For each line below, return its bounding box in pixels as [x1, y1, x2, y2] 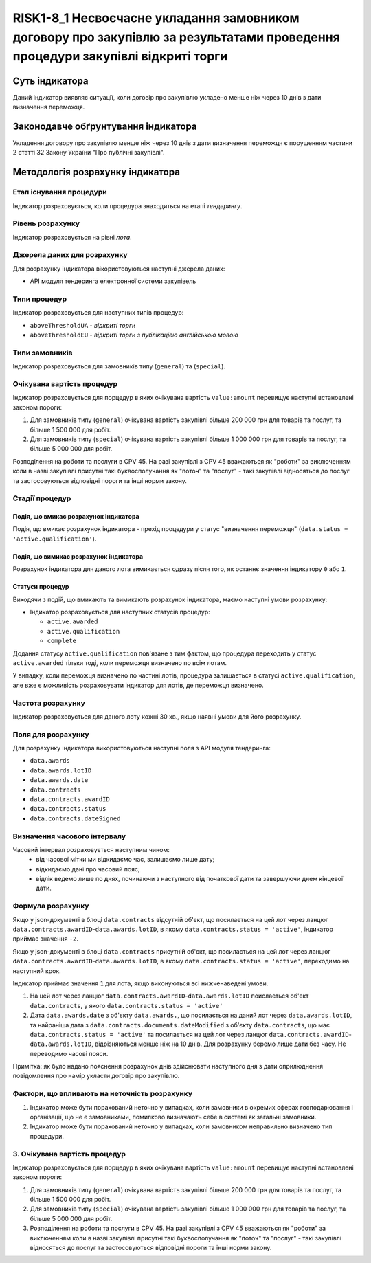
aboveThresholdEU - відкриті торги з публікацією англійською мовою [30, 331, 238, 339]
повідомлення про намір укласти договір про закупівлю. [12, 1072, 180, 1080]
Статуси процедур [12, 583, 69, 591]
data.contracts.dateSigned [30, 814, 121, 823]
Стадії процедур [12, 493, 71, 503]
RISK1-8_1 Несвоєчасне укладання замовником [12, 10, 300, 25]
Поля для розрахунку [12, 729, 89, 739]
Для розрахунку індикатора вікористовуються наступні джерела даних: [12, 265, 225, 273]
